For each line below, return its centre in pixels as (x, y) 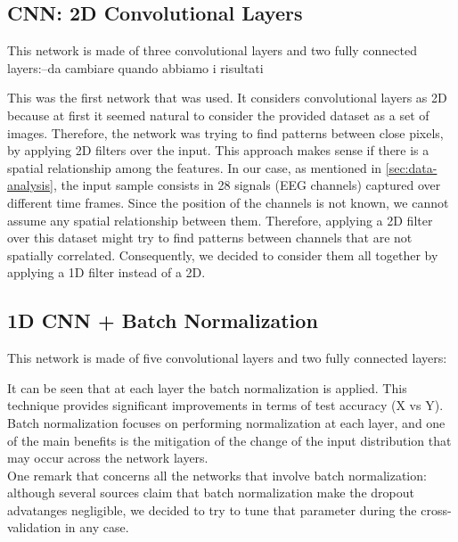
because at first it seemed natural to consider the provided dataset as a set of (218, 115)
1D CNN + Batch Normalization (163, 320)
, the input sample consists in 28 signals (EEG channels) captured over (247, 185)
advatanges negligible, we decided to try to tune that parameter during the (212, 509)
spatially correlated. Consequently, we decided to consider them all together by (223, 255)
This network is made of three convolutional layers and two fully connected (212, 50)
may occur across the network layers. (108, 458)
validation (34, 527)
